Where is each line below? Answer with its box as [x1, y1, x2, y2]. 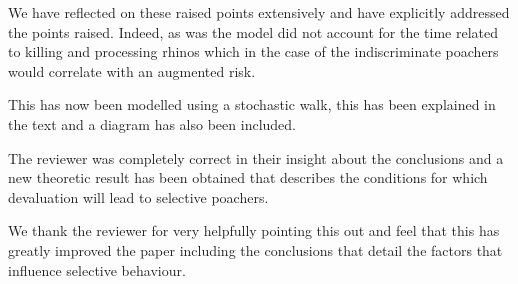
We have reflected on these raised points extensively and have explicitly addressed [8, 2, 510, 22]
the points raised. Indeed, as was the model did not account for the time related [8, 21, 499, 42]
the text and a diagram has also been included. [8, 113, 296, 134]
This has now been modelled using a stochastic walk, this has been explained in [8, 94, 496, 115]
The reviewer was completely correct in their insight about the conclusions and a [8, 147, 504, 168]
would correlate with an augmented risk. [8, 60, 256, 81]
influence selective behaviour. [8, 259, 186, 280]
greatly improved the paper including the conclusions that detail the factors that [8, 239, 503, 260]
